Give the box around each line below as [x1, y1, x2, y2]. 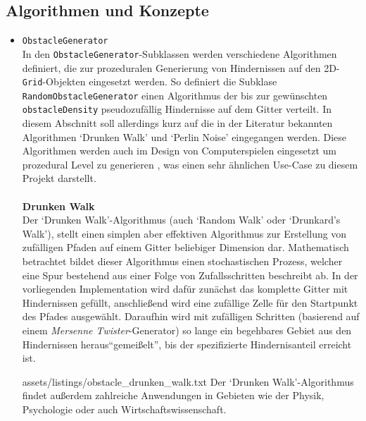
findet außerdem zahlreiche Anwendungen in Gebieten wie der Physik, [22, 388, 324, 403]
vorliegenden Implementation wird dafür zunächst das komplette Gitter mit [22, 281, 348, 296]
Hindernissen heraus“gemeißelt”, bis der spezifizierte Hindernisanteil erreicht [22, 336, 352, 351]
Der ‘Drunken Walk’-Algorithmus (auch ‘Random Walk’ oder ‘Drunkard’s [22, 212, 341, 227]
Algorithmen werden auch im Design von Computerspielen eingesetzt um [22, 143, 336, 158]
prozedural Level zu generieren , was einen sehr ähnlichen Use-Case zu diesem [22, 157, 358, 171]
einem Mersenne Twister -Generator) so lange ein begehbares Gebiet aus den [22, 322, 352, 337]
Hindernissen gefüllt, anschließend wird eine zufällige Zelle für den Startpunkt [22, 295, 358, 310]
